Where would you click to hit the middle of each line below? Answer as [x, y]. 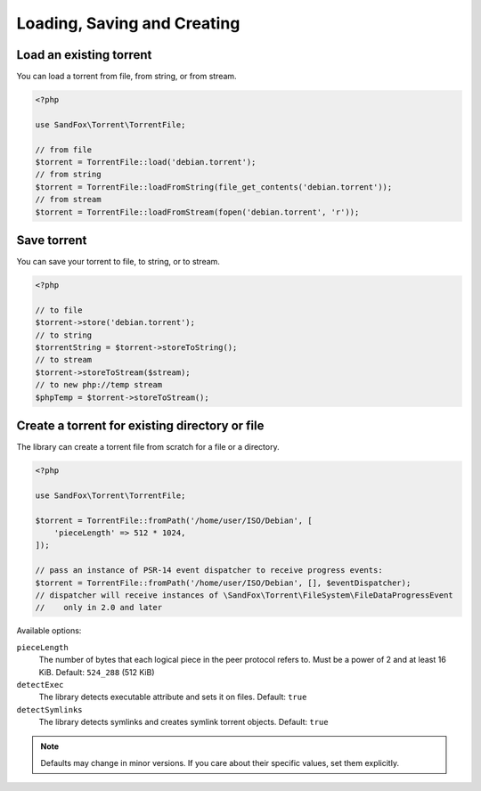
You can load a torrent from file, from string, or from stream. [126, 77]
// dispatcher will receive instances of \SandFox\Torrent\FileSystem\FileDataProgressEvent [244, 595]
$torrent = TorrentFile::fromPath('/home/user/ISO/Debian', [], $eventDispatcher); [223, 583]
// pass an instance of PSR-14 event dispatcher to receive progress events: [209, 571]
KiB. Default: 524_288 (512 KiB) [97, 672]
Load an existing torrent [84, 55]
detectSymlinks [50, 709]
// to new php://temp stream [99, 385]
